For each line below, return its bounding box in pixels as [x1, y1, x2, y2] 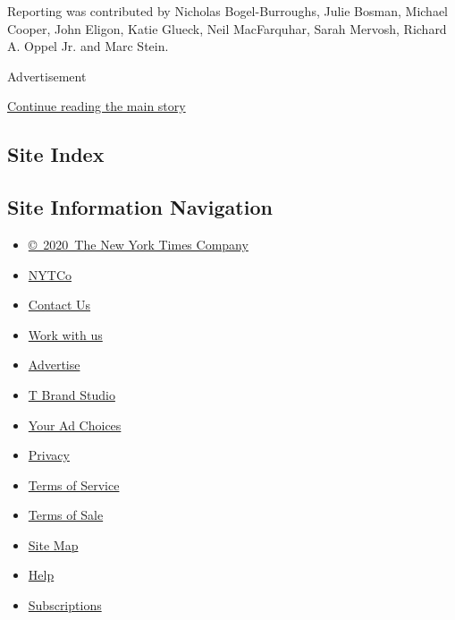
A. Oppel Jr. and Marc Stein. [7, 37, 169, 55]
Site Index [7, 140, 105, 168]
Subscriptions [28, 596, 102, 615]
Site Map [28, 535, 79, 554]
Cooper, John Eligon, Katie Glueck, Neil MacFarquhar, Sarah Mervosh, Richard [7, 19, 447, 38]
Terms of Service [28, 475, 120, 494]
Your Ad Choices [28, 415, 122, 434]
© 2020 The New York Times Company [28, 234, 249, 253]
